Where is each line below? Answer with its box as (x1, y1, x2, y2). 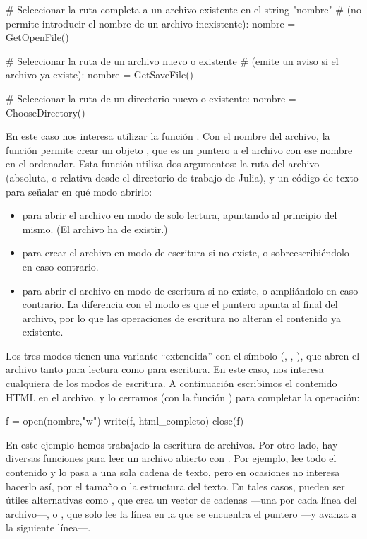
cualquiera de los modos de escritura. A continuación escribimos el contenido (6, 376, 337, 391)
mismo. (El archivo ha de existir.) (22, 221, 168, 236)
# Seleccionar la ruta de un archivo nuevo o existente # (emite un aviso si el (6, 53, 339, 68)
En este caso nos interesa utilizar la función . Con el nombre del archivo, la (6, 129, 330, 143)
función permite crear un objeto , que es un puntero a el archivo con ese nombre (6, 142, 353, 157)
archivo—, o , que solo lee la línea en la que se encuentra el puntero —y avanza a (6, 506, 357, 521)
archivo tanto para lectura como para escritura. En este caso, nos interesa (6, 362, 324, 377)
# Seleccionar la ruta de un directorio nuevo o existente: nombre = (6, 90, 296, 105)
